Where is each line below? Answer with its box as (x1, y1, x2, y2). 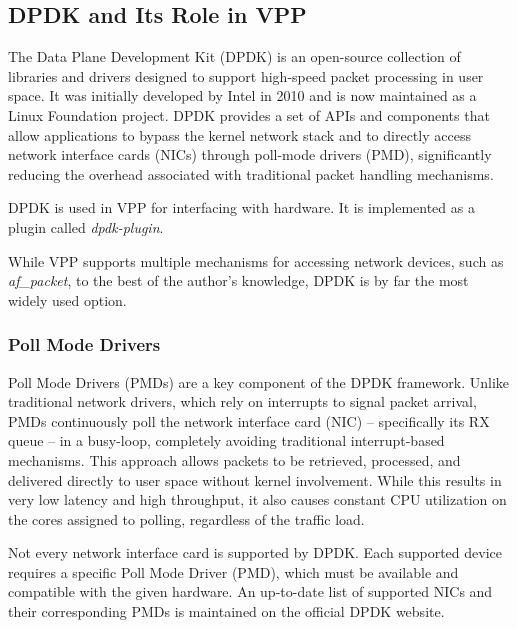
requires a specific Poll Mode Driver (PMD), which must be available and (8, 561, 459, 582)
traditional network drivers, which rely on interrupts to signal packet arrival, (8, 391, 477, 412)
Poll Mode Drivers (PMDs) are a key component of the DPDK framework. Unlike (8, 371, 510, 392)
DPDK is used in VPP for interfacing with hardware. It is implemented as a (8, 197, 475, 218)
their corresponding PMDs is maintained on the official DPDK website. (8, 601, 445, 622)
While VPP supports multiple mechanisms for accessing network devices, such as (8, 250, 504, 271)
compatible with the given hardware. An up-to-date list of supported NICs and (8, 581, 493, 602)
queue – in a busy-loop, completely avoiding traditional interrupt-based (8, 430, 445, 451)
